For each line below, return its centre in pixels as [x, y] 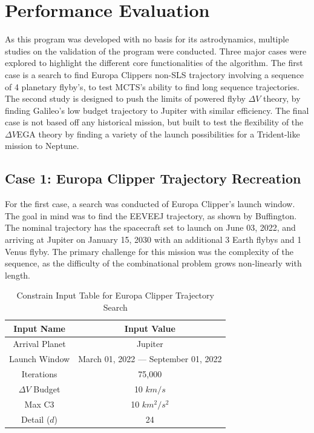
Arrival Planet [39, 344]
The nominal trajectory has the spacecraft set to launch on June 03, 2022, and [150, 227]
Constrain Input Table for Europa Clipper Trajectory [115, 295]
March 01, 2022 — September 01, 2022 [150, 359]
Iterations [39, 374]
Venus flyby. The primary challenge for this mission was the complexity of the [149, 251]
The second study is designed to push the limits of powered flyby [125, 98]
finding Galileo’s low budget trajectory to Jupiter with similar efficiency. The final [157, 110]
